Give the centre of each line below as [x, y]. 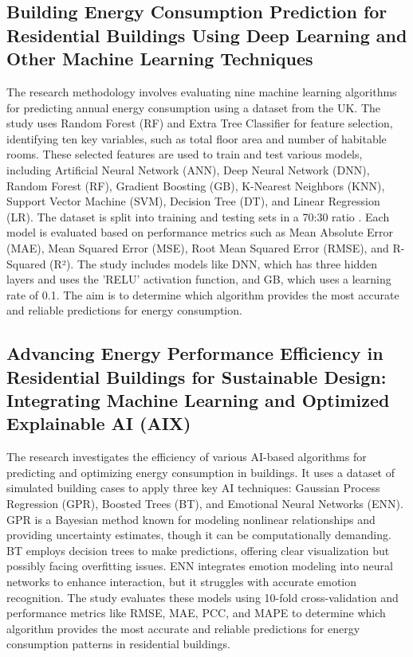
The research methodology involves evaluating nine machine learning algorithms [202, 91]
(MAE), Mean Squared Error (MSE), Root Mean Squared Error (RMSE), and [198, 247]
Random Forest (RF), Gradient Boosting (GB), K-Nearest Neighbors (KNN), [196, 185]
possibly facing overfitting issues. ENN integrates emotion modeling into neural [200, 566]
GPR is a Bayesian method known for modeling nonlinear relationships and [191, 519]
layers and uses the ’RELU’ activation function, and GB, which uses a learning [199, 279]
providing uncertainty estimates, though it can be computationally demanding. [199, 535]
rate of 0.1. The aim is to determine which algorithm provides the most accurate [203, 294]
